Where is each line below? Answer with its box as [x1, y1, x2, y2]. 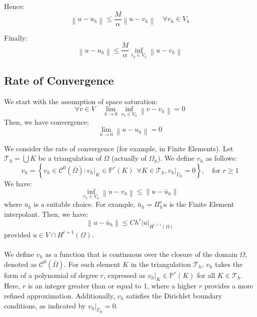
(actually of [111, 153, 147, 163]
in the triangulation [130, 258, 191, 269]
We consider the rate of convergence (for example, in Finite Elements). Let [4, 143, 233, 153]
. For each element [64, 258, 120, 269]
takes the [214, 258, 243, 269]
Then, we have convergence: [4, 116, 89, 127]
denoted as [4, 258, 37, 269]
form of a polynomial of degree [4, 269, 98, 280]
